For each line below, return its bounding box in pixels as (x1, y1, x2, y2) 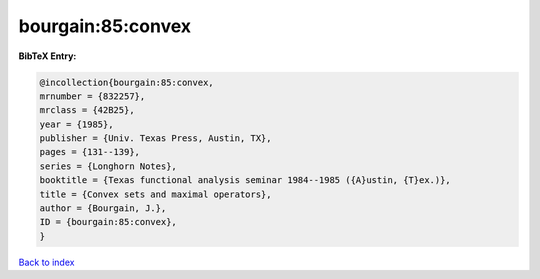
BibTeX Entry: (18, 50, 77, 62)
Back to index (18, 256, 75, 268)
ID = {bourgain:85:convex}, (39, 216, 177, 228)
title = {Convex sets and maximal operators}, (39, 188, 272, 200)
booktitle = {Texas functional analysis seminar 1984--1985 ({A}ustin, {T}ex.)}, (39, 175, 452, 186)
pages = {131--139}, (39, 146, 140, 158)
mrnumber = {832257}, (39, 90, 146, 102)
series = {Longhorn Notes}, (39, 160, 177, 172)
